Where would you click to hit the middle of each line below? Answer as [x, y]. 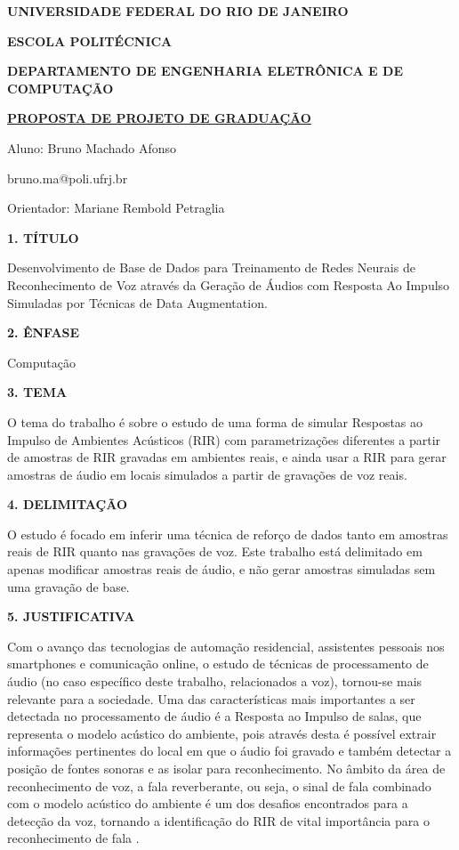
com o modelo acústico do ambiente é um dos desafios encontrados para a [208, 803]
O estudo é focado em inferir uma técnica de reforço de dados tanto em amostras [228, 534]
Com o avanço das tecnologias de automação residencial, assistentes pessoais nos [226, 646]
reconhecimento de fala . [73, 838]
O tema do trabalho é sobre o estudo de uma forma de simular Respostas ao [215, 421]
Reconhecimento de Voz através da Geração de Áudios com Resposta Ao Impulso [229, 284]
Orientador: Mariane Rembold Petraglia [116, 208]
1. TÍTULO [43, 237]
